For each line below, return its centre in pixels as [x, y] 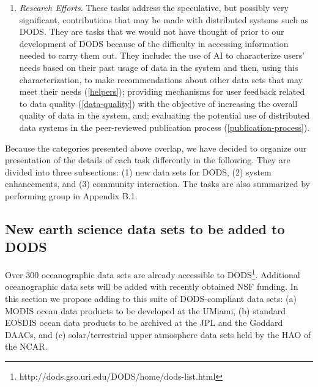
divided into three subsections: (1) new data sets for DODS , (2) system [138, 171]
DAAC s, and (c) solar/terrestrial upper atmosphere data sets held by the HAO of [158, 334]
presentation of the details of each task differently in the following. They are [148, 160]
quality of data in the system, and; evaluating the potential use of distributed [165, 115]
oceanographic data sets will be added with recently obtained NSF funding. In [152, 286]
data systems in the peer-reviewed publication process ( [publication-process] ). [165, 127]
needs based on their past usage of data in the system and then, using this [159, 67]
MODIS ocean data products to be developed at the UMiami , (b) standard [145, 310]
